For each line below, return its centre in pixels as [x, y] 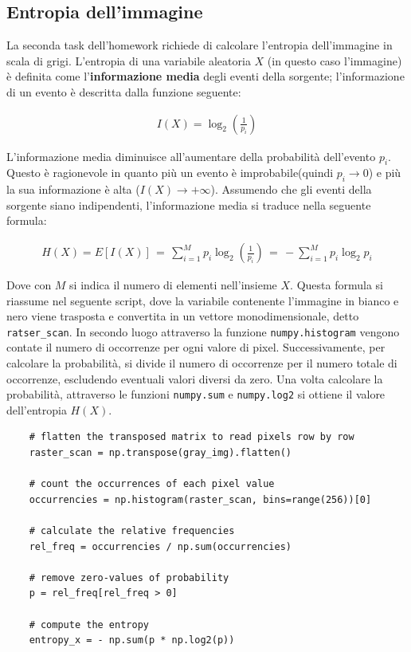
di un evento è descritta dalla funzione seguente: [124, 91]
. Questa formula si [337, 285]
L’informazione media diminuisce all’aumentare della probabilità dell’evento [191, 156]
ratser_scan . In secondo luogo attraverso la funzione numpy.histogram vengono [203, 331]
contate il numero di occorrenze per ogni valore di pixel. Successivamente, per [196, 347]
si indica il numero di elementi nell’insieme [173, 285]
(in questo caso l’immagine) [335, 60]
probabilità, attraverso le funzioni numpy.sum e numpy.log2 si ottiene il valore [196, 394]
